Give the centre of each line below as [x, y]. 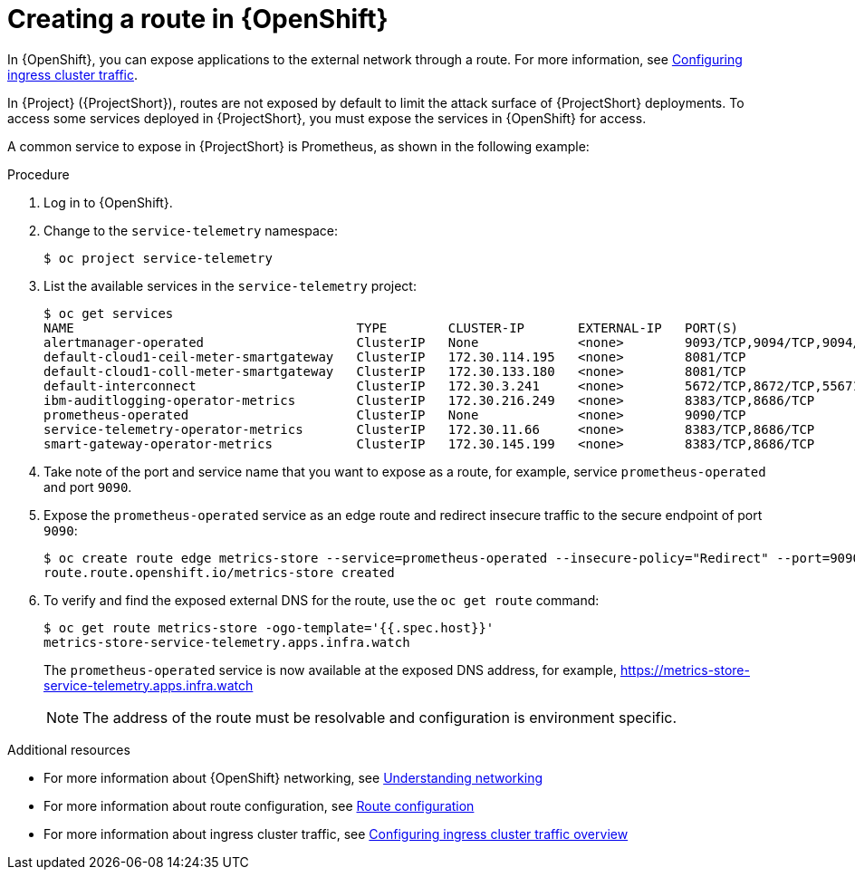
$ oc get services [109, 313]
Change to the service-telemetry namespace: [191, 230]
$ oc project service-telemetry [158, 258]
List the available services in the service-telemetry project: [230, 285]
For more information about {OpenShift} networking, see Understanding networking [293, 777]
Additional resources [69, 749]
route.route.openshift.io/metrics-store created [219, 572]
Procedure [38, 174]
